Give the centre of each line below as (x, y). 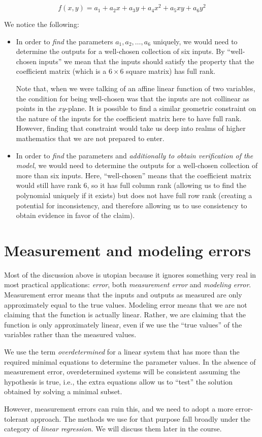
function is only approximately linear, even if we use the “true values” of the (123, 324)
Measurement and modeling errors (128, 250)
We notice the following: (42, 24)
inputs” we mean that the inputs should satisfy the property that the (146, 61)
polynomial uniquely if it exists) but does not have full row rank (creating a (134, 195)
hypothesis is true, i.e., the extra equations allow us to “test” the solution (119, 381)
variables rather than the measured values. (70, 334)
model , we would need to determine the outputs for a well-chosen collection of (137, 165)
